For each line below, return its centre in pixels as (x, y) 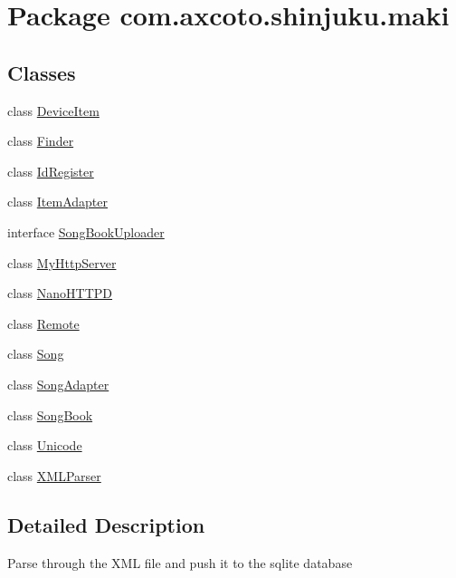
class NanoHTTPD (60, 293)
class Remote (43, 323)
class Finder (41, 141)
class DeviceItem (53, 110)
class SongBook (50, 414)
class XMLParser (54, 475)
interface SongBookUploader (86, 231)
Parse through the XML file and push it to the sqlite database (180, 562)
